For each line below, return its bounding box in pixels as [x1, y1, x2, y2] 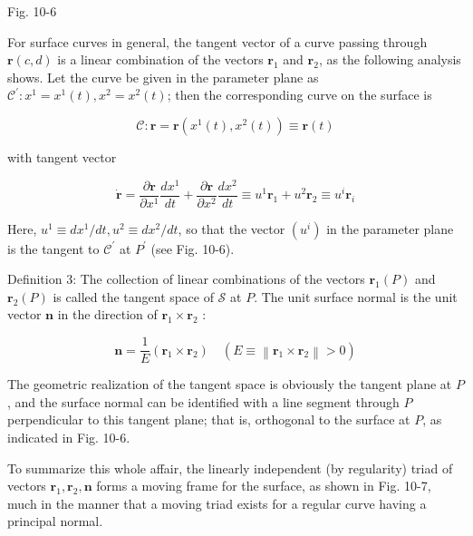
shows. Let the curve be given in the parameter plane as [7, 67, 319, 86]
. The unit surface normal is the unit [254, 287, 458, 306]
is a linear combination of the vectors [57, 50, 264, 69]
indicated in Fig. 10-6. [7, 427, 130, 446]
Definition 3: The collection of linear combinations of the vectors [7, 269, 365, 288]
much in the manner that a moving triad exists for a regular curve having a [7, 493, 427, 512]
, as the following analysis [318, 50, 461, 69]
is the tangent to [7, 239, 100, 258]
